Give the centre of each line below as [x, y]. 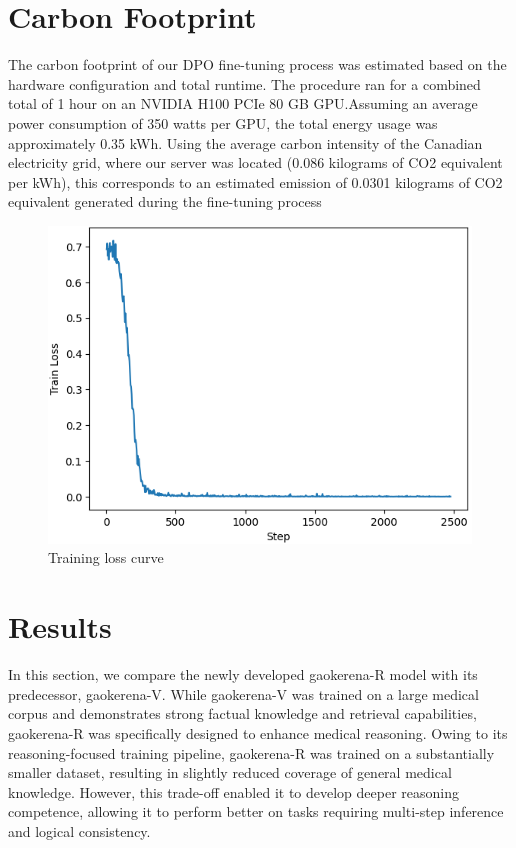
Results [60, 626]
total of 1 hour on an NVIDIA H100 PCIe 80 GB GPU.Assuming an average [243, 103]
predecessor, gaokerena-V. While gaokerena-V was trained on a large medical [243, 693]
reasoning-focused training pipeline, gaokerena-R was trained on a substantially [251, 752]
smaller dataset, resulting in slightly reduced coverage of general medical [230, 772]
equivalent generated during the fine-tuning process [165, 201]
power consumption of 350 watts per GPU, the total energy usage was [223, 122]
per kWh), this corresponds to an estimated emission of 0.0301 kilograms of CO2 [255, 181]
